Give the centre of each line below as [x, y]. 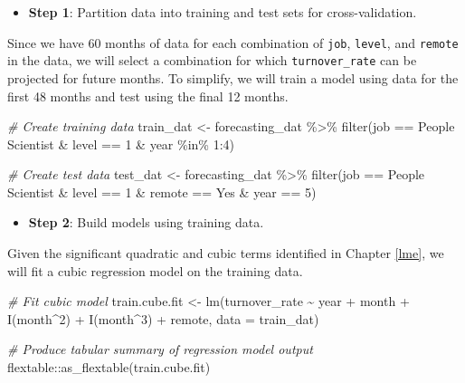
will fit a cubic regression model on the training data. [155, 270]
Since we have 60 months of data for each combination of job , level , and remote [233, 42]
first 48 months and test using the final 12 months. [148, 96]
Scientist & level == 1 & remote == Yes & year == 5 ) [162, 191]
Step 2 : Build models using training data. [146, 222]
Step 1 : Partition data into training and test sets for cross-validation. [223, 12]
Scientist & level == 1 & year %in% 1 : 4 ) [121, 144]
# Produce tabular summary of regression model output [160, 349]
